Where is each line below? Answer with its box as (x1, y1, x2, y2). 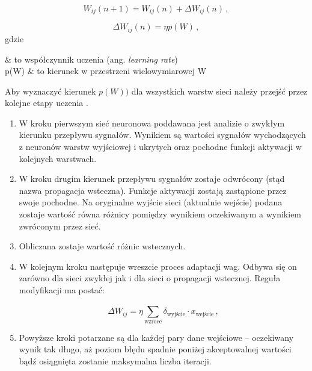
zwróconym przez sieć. (19, 219, 101, 232)
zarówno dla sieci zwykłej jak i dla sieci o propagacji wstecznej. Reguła (19, 272, 281, 284)
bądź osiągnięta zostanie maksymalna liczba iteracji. (19, 354, 212, 367)
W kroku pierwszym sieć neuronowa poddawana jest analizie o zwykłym (19, 116, 285, 129)
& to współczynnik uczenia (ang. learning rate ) (5, 52, 178, 65)
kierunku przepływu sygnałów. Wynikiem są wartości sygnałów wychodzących (19, 128, 306, 141)
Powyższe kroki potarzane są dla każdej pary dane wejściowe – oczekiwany (19, 331, 294, 343)
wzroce (144, 318, 162, 325)
